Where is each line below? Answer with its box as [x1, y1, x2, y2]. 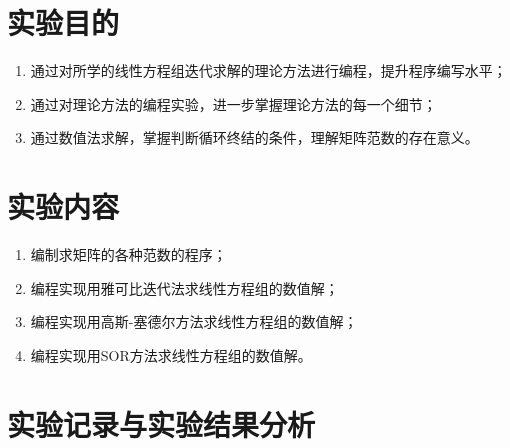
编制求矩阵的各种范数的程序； [30, 244, 227, 265]
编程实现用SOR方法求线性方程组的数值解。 [30, 344, 312, 365]
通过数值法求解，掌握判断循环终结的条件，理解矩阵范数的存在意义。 [30, 127, 479, 148]
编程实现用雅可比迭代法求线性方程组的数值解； [30, 277, 339, 298]
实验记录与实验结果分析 [7, 403, 316, 444]
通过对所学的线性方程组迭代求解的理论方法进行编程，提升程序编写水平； [30, 60, 507, 81]
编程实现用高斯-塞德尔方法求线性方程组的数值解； [30, 311, 358, 332]
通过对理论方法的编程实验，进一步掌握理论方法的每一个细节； [30, 93, 437, 114]
